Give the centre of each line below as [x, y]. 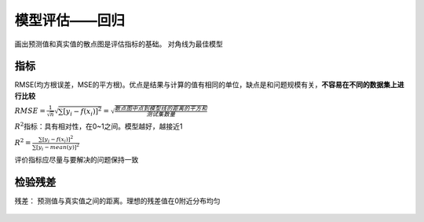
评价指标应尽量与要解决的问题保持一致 [77, 159]
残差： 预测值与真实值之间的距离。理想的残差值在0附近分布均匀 [117, 201]
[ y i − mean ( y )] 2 [58, 147]
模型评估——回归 [70, 20]
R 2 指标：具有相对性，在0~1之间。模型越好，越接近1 [99, 126]
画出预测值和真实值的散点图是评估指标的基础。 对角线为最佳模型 [119, 44]
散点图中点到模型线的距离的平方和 [161, 109]
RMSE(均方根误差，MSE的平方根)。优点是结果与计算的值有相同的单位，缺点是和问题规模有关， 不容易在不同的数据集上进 [209, 85]
